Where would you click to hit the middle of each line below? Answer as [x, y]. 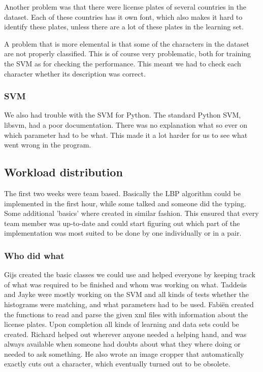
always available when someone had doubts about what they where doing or [122, 344]
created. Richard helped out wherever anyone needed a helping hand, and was [125, 334]
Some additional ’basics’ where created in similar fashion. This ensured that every [131, 213]
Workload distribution [63, 172]
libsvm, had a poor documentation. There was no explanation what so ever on [126, 124]
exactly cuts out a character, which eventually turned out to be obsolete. [117, 364]
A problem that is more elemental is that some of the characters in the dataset [127, 43]
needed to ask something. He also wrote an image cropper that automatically [124, 354]
